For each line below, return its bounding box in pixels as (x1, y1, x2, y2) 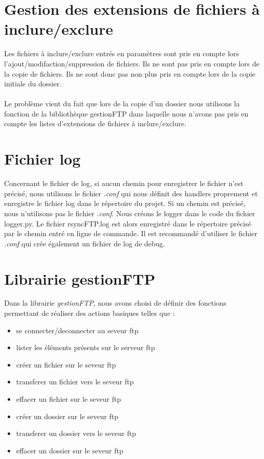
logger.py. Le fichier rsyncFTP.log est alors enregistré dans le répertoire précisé (4, 218, 251, 228)
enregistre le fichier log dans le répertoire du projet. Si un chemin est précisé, (4, 198, 246, 209)
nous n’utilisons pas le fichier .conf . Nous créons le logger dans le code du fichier (4, 208, 255, 218)
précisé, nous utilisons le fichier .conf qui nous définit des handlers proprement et (4, 188, 258, 198)
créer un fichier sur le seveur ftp (16, 359, 116, 370)
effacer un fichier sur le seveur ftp (16, 394, 121, 404)
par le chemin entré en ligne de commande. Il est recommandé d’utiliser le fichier (4, 228, 257, 239)
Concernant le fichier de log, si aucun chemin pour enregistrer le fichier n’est (4, 178, 244, 189)
